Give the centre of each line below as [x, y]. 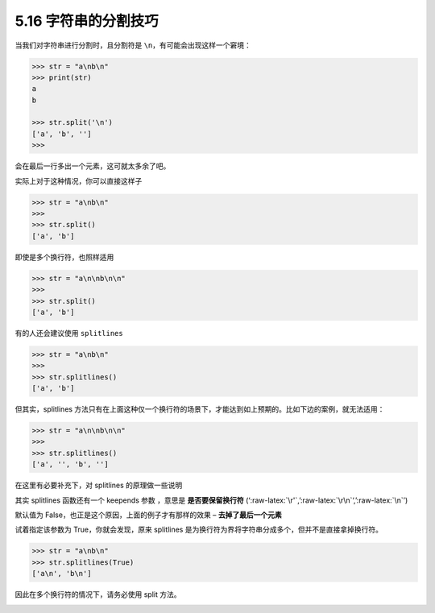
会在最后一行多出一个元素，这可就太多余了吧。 [93, 166]
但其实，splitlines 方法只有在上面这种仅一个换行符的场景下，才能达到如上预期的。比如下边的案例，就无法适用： [200, 409]
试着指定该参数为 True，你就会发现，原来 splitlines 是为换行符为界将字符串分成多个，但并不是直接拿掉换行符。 [199, 530]
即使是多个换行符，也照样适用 [64, 257]
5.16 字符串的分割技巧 [87, 21]
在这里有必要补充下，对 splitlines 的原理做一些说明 [99, 485]
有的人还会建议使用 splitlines [69, 333]
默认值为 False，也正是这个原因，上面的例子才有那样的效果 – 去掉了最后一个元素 [148, 515]
